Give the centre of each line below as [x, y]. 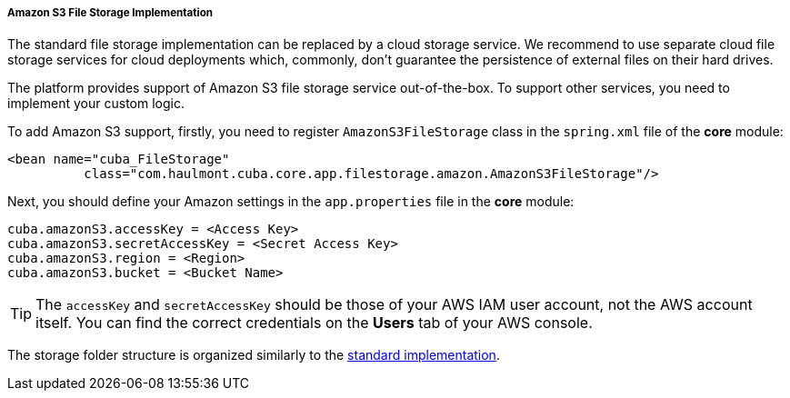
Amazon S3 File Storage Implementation [110, 13]
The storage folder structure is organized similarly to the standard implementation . [254, 355]
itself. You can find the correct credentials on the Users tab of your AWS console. [314, 323]
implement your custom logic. [96, 104]
